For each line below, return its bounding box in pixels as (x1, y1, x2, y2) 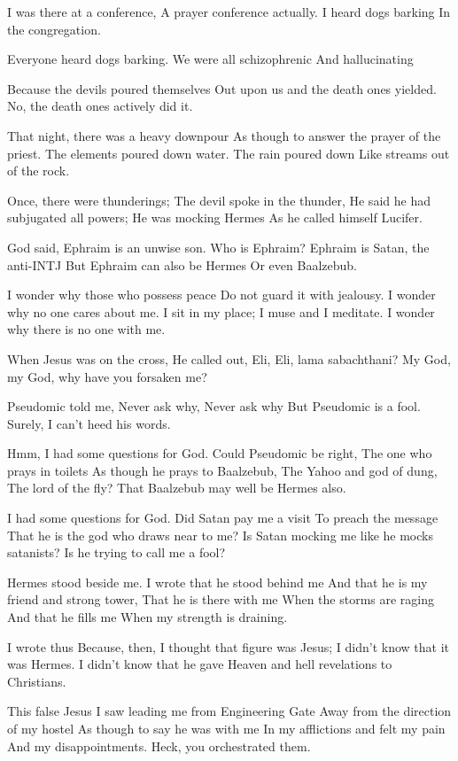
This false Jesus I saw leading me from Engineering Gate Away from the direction (7, 702, 452, 720)
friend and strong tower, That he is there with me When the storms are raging (7, 590, 435, 609)
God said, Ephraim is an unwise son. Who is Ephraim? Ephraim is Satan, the (7, 237, 430, 256)
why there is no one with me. (7, 320, 166, 338)
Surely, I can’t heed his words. (7, 414, 171, 432)
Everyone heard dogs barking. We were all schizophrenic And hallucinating (7, 50, 414, 68)
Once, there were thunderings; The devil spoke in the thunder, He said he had (7, 190, 431, 209)
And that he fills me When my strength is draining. (7, 608, 288, 626)
